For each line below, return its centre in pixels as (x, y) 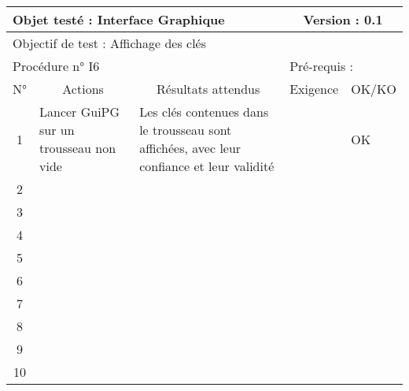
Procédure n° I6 (56, 66)
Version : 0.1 (343, 19)
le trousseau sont (186, 130)
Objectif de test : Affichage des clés (109, 43)
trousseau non (78, 148)
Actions (83, 89)
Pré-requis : (322, 66)
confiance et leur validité (207, 166)
